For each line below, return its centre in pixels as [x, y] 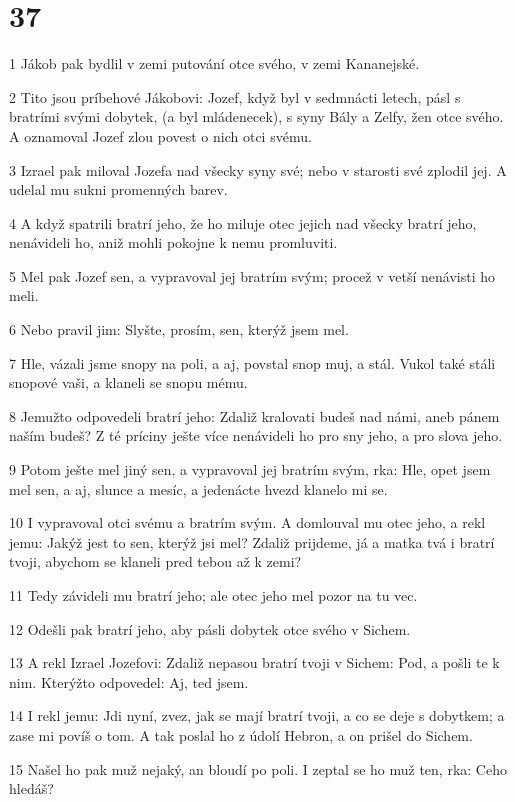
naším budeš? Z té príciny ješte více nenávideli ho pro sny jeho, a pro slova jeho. [256, 435]
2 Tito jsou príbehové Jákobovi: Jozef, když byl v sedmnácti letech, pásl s [235, 96]
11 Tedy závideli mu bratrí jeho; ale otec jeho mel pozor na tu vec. [213, 595]
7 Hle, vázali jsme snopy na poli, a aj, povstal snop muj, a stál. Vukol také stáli [252, 362]
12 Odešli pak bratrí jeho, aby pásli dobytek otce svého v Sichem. [210, 628]
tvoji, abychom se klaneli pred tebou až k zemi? [155, 561]
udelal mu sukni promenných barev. [118, 189]
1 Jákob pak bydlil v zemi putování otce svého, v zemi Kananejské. [214, 63]
